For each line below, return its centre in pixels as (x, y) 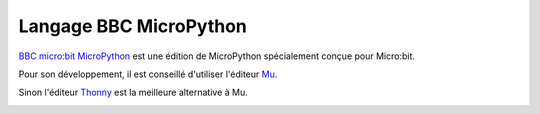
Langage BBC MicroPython (132, 26)
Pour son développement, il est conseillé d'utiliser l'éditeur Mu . (148, 74)
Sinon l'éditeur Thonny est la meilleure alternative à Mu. (133, 92)
